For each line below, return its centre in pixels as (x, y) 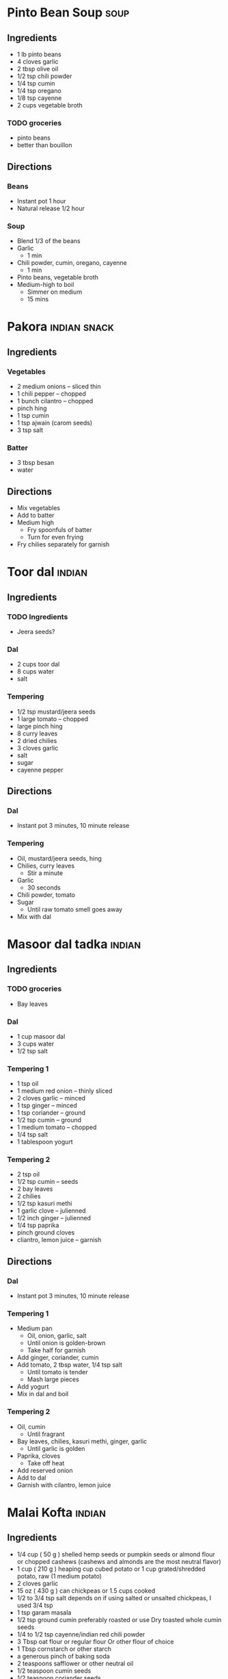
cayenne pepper (40, 770)
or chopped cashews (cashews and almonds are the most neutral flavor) (119, 1561)
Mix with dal (34, 916)
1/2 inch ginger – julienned (54, 1218)
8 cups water (35, 672)
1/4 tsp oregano (39, 91)
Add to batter (35, 516)
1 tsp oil (28, 1084)
